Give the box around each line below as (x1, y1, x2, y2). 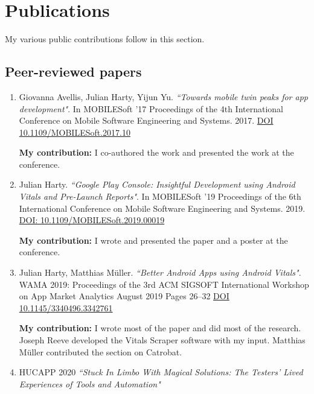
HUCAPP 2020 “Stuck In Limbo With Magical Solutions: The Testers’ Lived (19, 366, 303, 378)
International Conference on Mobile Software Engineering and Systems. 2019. (19, 202, 306, 214)
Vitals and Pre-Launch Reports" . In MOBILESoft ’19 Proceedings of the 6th (19, 190, 301, 203)
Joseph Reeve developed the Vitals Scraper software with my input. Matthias (19, 334, 306, 346)
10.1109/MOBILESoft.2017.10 (19, 126, 130, 138)
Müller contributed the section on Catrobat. (19, 345, 182, 358)
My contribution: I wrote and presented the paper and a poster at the (19, 234, 288, 246)
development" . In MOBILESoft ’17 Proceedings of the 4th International (19, 102, 283, 115)
